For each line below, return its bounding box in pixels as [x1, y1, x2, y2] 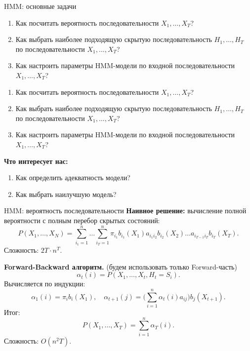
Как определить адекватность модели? [15, 172, 130, 183]
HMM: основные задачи [4, 1, 77, 11]
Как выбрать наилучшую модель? [15, 189, 117, 199]
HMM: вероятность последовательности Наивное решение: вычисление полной [4, 205, 247, 216]
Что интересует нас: [4, 156, 68, 166]
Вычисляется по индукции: [4, 278, 85, 289]
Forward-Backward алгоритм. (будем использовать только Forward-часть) [4, 261, 237, 272]
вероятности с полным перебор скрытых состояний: [4, 215, 160, 225]
